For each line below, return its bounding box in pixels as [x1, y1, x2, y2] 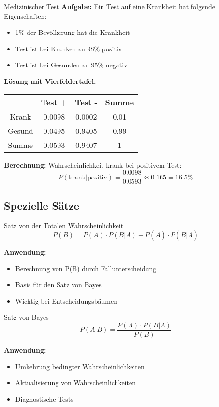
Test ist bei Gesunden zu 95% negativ [15, 60, 128, 70]
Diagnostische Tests [15, 393, 73, 404]
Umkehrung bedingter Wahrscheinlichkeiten [15, 361, 145, 371]
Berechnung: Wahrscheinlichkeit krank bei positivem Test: [4, 160, 182, 170]
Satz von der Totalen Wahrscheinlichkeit [4, 220, 124, 230]
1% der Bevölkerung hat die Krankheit [15, 27, 130, 37]
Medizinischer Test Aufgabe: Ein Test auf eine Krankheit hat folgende [4, 1, 215, 11]
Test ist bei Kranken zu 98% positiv [15, 43, 122, 53]
